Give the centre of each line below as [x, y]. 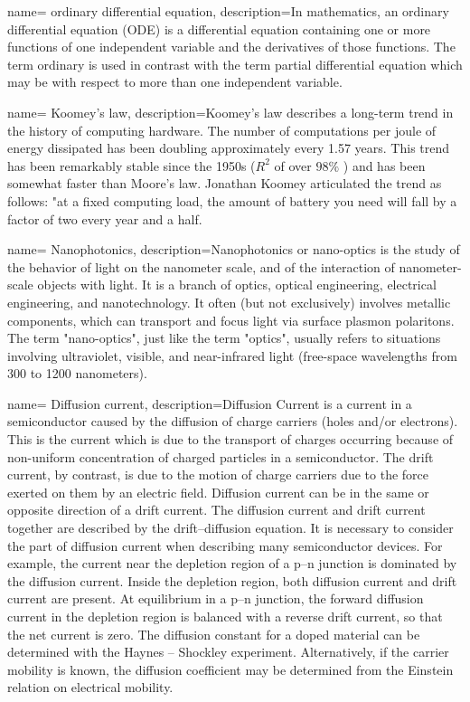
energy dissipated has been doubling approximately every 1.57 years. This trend [229, 148]
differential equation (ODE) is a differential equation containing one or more [219, 28]
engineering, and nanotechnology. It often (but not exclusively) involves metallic [229, 302]
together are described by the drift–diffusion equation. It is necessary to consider [230, 528]
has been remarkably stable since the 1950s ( [132, 165]
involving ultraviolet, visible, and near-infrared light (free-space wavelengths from [232, 355]
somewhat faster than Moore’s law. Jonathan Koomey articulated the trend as [225, 183]
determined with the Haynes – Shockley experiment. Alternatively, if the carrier [228, 652]
